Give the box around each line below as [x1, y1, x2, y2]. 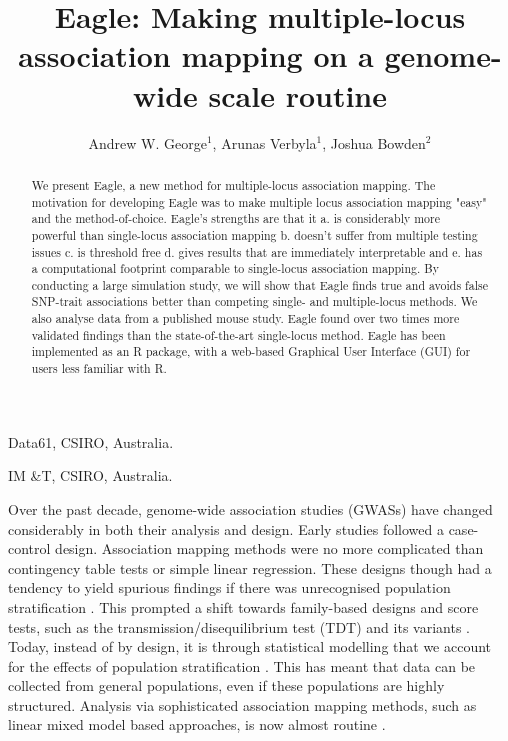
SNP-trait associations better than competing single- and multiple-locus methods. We [31, 293, 478, 310]
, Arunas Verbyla [212, 132, 317, 153]
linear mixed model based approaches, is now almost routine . [8, 714, 386, 735]
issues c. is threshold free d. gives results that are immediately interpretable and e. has [31, 243, 483, 260]
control [8, 538, 51, 559]
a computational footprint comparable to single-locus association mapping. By [31, 260, 439, 277]
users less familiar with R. [31, 360, 167, 377]
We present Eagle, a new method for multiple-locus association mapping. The [31, 176, 436, 193]
